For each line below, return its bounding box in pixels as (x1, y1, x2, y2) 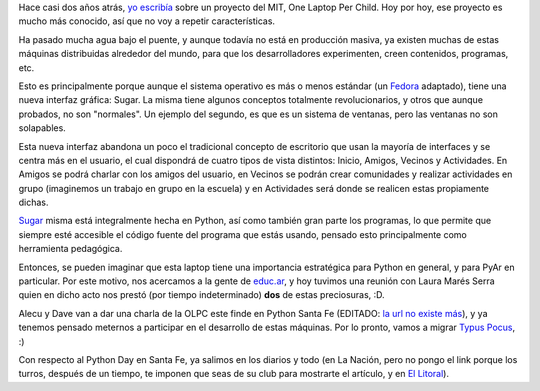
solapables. (18, 122, 67, 134)
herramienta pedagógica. (18, 243, 123, 255)
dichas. (18, 196, 49, 209)
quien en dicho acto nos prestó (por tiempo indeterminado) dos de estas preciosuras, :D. (18, 289, 385, 301)
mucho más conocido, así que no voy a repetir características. (18, 15, 275, 27)
